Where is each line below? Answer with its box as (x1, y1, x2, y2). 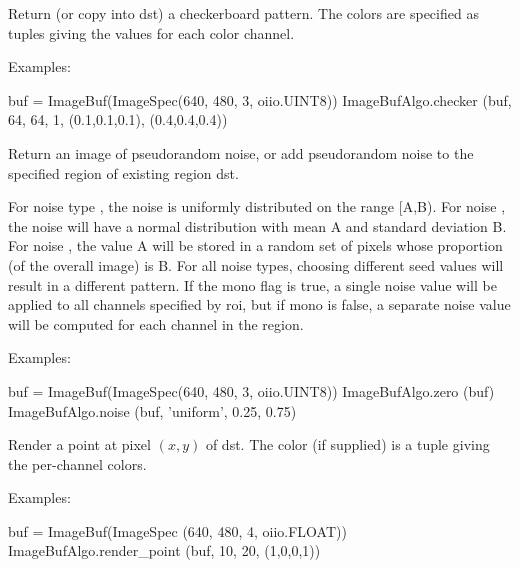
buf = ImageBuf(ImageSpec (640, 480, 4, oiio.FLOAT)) (8, 520, 347, 541)
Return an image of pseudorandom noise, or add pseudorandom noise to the (8, 142, 474, 163)
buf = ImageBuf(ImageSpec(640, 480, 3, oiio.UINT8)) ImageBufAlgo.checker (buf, (8, 89, 512, 110)
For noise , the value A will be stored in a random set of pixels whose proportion (8, 235, 503, 256)
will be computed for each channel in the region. (8, 313, 304, 334)
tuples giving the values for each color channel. (8, 22, 295, 43)
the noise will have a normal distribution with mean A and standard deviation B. (8, 215, 507, 236)
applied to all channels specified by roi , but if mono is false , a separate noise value (8, 294, 511, 315)
